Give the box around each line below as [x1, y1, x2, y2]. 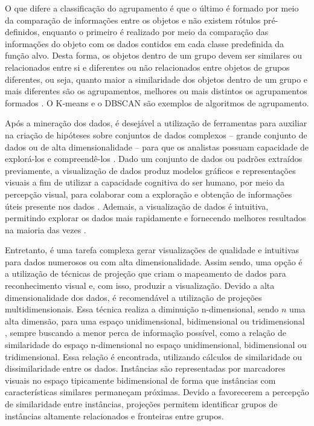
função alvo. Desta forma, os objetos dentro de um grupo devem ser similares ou [5, 49, 302, 62]
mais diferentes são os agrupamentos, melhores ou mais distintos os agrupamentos [5, 85, 307, 97]
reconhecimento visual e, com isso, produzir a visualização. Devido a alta [5, 279, 275, 292]
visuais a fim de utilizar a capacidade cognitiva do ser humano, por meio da [5, 176, 285, 189]
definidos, [5, 25, 40, 38]
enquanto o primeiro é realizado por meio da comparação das [42, 25, 269, 38]
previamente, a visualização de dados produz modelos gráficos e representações [5, 164, 296, 176]
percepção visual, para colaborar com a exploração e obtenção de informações [5, 187, 292, 200]
